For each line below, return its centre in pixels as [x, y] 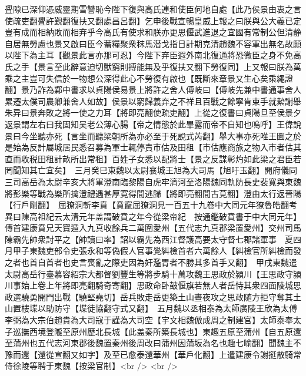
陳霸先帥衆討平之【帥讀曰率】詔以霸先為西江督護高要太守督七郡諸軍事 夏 [149, 239]
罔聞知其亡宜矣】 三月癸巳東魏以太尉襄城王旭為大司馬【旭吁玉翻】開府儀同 [151, 170]
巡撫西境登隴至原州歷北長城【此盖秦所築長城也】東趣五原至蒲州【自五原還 [157, 331]
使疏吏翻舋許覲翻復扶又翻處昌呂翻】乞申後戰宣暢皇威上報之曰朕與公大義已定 [153, 20]
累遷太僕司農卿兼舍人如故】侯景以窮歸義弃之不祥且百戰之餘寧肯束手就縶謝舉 [153, 101]
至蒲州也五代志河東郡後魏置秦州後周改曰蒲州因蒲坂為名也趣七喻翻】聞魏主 [149, 343]
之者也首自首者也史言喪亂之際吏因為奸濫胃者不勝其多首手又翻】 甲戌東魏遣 [151, 262]
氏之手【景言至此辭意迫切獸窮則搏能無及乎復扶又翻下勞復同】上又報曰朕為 [149, 66]
